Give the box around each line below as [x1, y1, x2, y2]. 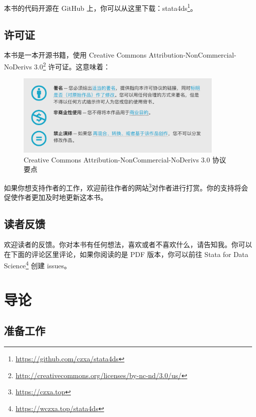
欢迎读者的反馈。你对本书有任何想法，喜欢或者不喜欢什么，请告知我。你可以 [4, 239, 252, 250]
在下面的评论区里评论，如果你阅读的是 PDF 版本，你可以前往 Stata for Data [4, 249, 249, 259]
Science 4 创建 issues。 [4, 259, 71, 270]
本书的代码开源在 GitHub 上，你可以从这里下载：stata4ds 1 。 [4, 1, 197, 13]
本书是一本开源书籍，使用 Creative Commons [4, 50, 147, 60]
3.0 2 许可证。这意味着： [34, 60, 110, 71]
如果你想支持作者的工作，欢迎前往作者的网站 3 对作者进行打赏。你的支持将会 [4, 181, 248, 192]
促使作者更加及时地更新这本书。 [4, 192, 107, 202]
